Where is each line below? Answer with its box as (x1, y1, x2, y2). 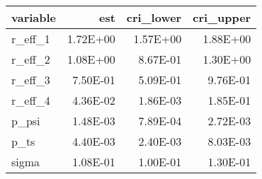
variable (11, 9, 57, 25)
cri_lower (126, 9, 182, 25)
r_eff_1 (11, 30, 50, 47)
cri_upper (193, 9, 251, 25)
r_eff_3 (11, 71, 50, 88)
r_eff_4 (11, 92, 50, 108)
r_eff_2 (11, 51, 50, 67)
